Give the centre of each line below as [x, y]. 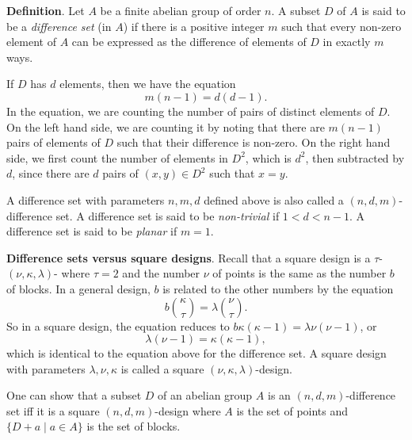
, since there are [51, 173]
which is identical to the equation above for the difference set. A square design [196, 353]
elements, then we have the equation [148, 84]
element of [31, 42]
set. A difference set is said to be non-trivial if [168, 215]
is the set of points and [292, 410]
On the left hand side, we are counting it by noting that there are [166, 126]
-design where [188, 410]
